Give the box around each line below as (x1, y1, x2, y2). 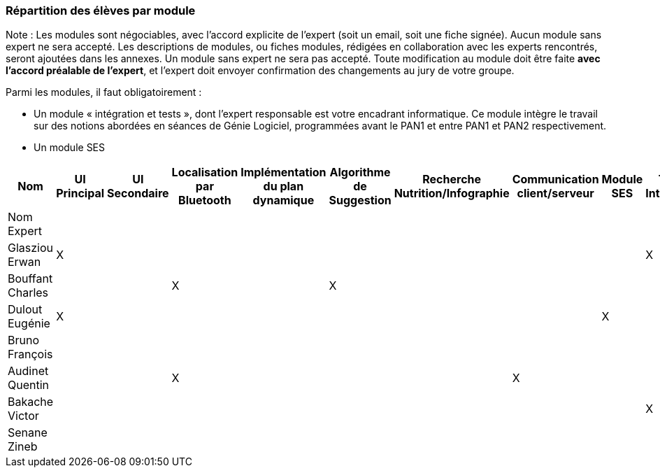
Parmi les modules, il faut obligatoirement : (6, 86, 202, 99)
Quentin (8, 378, 50, 393)
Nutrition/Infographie (394, 186, 510, 201)
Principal (56, 186, 105, 201)
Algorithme (329, 165, 391, 180)
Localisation (171, 165, 238, 180)
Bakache (8, 395, 54, 409)
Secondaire (107, 186, 169, 201)
